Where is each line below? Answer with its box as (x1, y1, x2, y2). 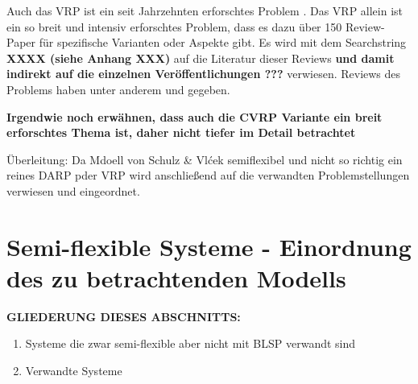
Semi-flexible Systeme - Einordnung (6, 229, 412, 262)
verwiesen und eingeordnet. (6, 182, 140, 199)
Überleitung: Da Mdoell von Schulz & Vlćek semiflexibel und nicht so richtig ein (6, 151, 403, 167)
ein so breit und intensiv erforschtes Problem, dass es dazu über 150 (6, 18, 342, 35)
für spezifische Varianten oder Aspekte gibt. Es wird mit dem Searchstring (39, 34, 407, 51)
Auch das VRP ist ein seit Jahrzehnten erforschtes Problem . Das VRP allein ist (6, 2, 404, 19)
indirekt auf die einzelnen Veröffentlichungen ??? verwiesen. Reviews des (6, 65, 401, 82)
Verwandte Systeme (25, 362, 122, 379)
